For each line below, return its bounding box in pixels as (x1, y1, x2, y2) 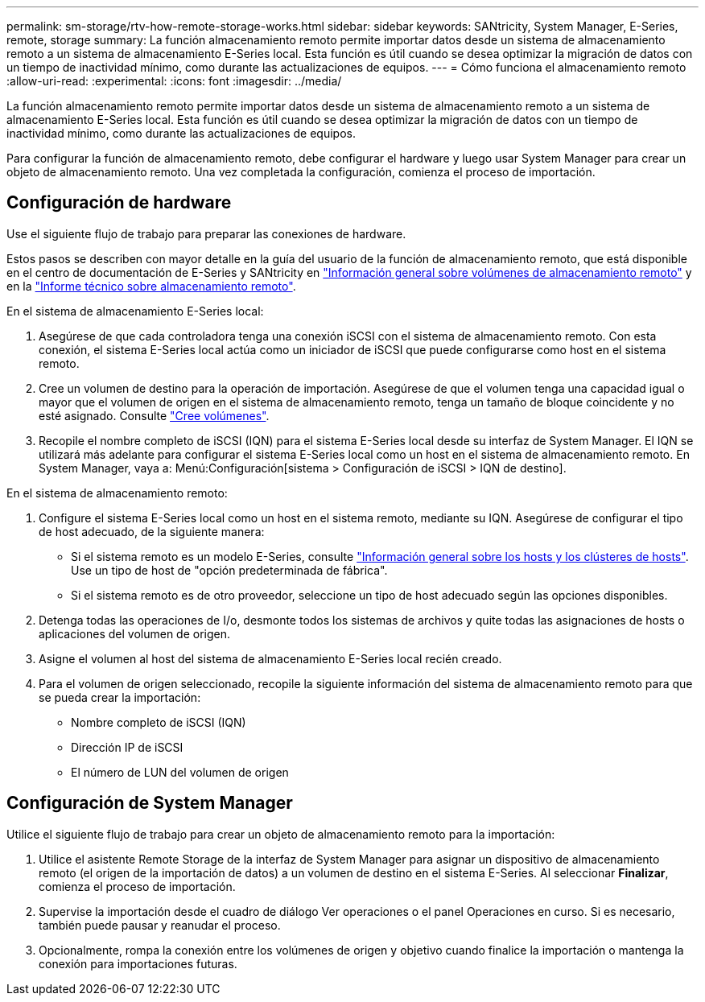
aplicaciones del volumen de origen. (39, 626, 231, 641)
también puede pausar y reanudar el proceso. (39, 917, 281, 932)
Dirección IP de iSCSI (71, 740, 183, 754)
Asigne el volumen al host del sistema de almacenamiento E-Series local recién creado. (39, 651, 502, 666)
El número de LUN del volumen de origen (71, 765, 289, 779)
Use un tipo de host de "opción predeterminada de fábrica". (71, 563, 388, 577)
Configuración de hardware (6, 192, 232, 213)
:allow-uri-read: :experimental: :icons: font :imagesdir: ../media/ (6, 74, 342, 88)
